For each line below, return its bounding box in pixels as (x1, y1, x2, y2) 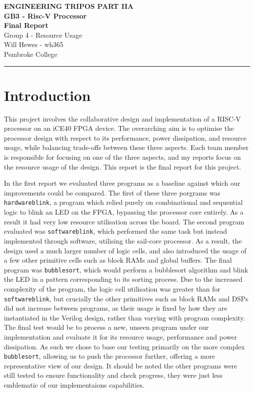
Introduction (4, 85, 91, 105)
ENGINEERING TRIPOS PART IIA (4, 1, 134, 11)
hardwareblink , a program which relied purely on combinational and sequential (4, 197, 243, 207)
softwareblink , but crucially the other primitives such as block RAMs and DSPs (4, 293, 249, 303)
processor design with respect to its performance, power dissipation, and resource (4, 132, 247, 143)
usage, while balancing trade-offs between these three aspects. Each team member (4, 142, 249, 152)
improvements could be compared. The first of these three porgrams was (4, 187, 221, 197)
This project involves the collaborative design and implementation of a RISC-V (4, 113, 241, 123)
